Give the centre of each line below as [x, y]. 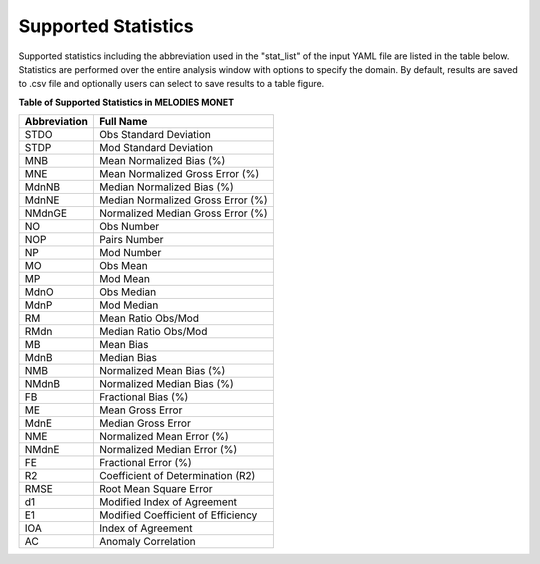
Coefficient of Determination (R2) [177, 476]
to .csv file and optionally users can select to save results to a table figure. [171, 84]
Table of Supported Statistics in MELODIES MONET [126, 102]
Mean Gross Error [140, 410]
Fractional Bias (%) [143, 397]
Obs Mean [123, 266]
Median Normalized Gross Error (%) [183, 200]
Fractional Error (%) [145, 463]
